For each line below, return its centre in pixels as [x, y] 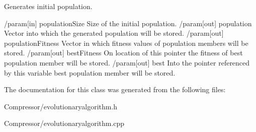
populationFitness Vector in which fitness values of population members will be [126, 43]
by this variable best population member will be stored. [90, 72]
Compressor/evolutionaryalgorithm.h [61, 106]
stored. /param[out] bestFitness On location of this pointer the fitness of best [123, 53]
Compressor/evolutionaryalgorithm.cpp [64, 123]
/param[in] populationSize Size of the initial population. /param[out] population [128, 23]
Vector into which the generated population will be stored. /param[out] [114, 33]
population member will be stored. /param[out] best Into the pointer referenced [127, 62]
